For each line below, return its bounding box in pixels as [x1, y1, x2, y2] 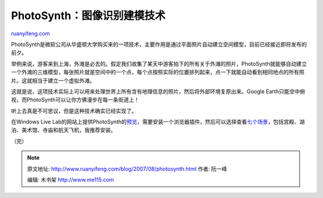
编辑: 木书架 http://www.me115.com [27, 176, 114, 184]
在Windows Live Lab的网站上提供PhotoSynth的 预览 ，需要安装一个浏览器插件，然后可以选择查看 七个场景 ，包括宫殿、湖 [11, 118, 305, 126]
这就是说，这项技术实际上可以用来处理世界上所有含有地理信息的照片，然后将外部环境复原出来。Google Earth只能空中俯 [11, 87, 305, 95]
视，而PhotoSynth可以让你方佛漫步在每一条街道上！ [11, 96, 140, 103]
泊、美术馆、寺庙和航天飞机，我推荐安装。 [11, 126, 116, 134]
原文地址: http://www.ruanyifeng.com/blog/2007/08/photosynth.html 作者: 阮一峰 [27, 165, 227, 172]
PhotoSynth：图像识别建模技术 [11, 9, 166, 22]
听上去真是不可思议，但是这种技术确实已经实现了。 [11, 107, 137, 114]
